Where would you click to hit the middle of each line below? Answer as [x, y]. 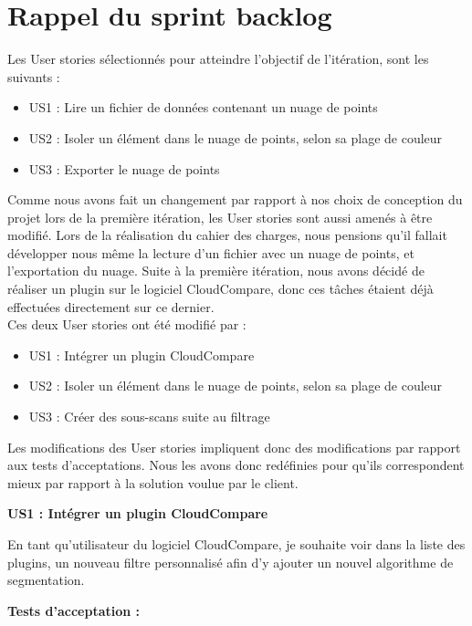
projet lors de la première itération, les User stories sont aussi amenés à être [220, 217]
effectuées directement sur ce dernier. [111, 306]
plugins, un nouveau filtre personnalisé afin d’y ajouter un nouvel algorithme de [231, 562]
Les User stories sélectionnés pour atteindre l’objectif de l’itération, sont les [218, 59]
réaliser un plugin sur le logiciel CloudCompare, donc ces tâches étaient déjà [220, 289]
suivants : [34, 76]
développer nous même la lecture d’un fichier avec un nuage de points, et [211, 252]
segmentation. [46, 580]
